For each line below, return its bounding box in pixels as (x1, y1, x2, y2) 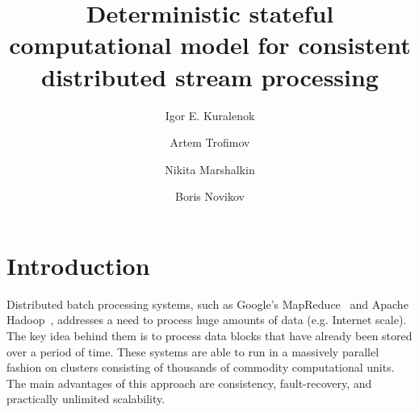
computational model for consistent (9, 28, 411, 61)
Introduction (6, 248, 150, 281)
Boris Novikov (175, 188, 245, 205)
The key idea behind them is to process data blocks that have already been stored (6, 327, 413, 343)
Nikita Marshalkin (165, 160, 255, 177)
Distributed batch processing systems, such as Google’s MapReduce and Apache (6, 295, 409, 312)
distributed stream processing (41, 60, 379, 93)
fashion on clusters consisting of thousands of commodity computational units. (6, 359, 395, 376)
